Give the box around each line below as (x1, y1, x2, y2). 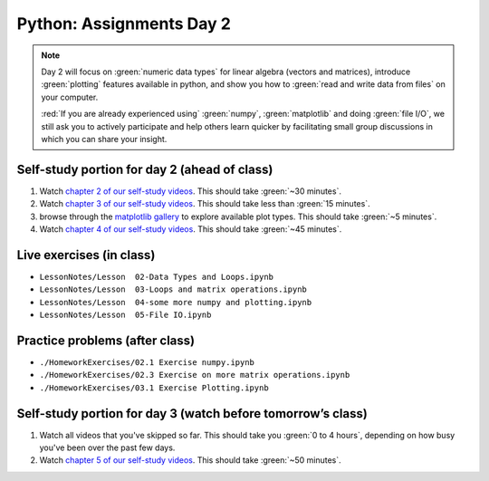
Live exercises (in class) (16, 247, 156, 263)
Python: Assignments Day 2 (16, 14, 231, 34)
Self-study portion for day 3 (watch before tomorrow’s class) (16, 406, 369, 421)
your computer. (41, 91, 99, 102)
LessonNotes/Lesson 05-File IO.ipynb (39, 310, 212, 321)
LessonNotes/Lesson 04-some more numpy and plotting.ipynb (39, 297, 312, 307)
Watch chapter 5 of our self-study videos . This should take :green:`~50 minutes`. (39, 455, 341, 466)
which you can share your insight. (41, 133, 168, 144)
